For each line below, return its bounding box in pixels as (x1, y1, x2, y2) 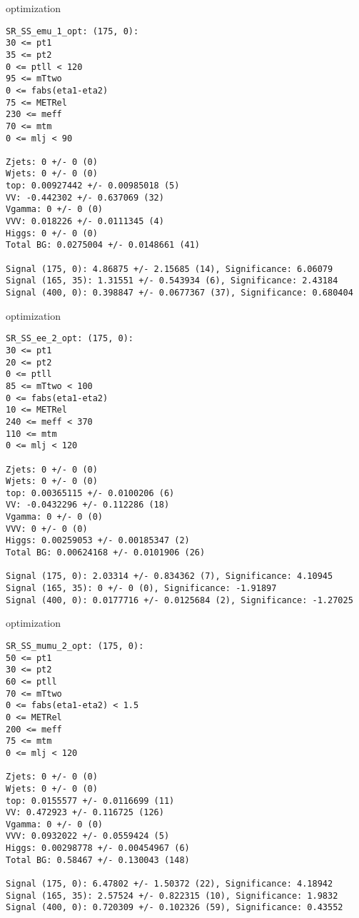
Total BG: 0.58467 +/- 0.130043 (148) (6, 854, 190, 865)
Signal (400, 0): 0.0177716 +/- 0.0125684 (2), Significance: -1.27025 (6, 595, 353, 605)
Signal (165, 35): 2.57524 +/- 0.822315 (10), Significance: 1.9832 (6, 890, 338, 901)
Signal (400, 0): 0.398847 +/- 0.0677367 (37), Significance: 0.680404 (6, 288, 353, 298)
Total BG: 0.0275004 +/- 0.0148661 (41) (6, 240, 201, 251)
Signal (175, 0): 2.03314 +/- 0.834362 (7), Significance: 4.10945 (6, 571, 333, 582)
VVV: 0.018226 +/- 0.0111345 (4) (6, 216, 164, 227)
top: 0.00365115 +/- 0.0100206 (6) (6, 488, 175, 498)
